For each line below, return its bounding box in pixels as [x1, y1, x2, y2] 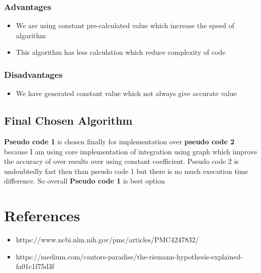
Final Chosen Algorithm [4, 113, 133, 128]
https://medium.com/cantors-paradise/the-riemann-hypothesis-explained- [16, 251, 243, 261]
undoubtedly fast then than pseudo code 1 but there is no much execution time [4, 165, 248, 176]
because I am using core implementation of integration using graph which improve [4, 146, 257, 156]
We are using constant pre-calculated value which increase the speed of [16, 20, 234, 31]
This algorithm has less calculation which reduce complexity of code [16, 47, 226, 57]
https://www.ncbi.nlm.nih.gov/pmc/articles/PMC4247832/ [16, 234, 199, 245]
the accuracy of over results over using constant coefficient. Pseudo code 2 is [4, 156, 239, 166]
